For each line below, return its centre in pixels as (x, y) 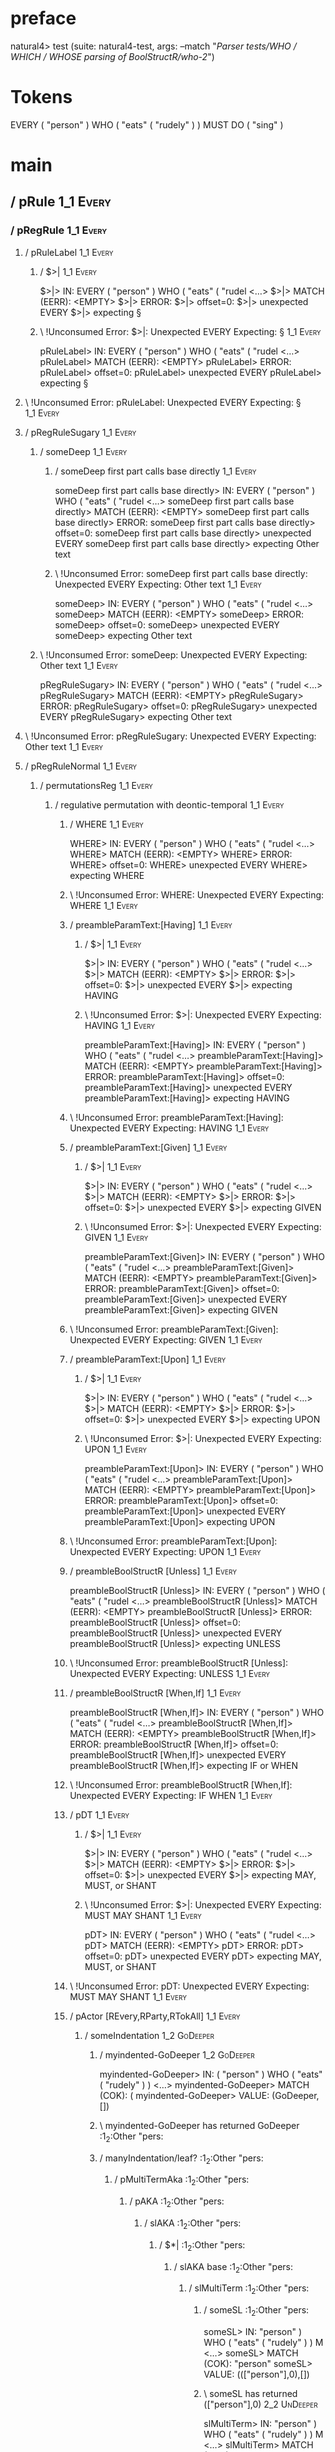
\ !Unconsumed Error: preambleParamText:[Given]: (174, 1329)
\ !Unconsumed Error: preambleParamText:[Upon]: (173, 1541)
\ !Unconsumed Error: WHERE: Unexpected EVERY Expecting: (197, 894)
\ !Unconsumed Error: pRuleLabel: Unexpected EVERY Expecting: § (163, 402)
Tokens (41, 97)
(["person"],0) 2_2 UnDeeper (260, 2404)
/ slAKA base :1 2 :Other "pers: (233, 2267)
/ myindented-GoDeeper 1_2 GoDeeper (177, 2054)
